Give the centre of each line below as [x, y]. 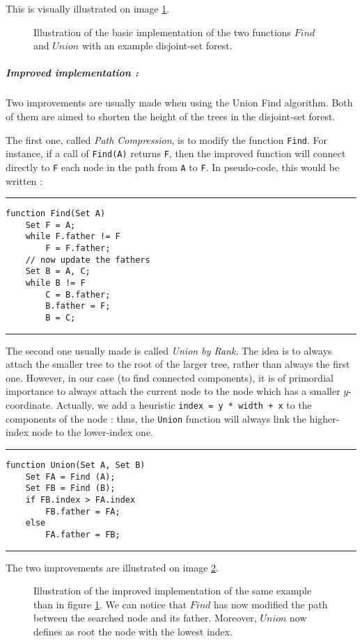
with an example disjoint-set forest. [157, 46]
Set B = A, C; [58, 271]
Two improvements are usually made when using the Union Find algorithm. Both [179, 103]
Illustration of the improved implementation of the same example [173, 591]
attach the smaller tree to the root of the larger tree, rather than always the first [178, 364]
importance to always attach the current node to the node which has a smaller [173, 391]
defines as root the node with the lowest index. [133, 631]
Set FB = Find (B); [70, 488]
